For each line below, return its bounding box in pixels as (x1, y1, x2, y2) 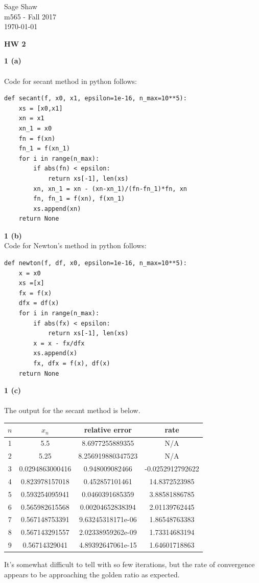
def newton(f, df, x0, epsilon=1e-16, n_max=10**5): (4, 260, 187, 267)
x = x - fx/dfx (33, 339, 85, 347)
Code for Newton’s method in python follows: (4, 240, 147, 251)
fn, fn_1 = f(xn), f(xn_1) (33, 195, 125, 203)
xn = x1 (18, 115, 44, 122)
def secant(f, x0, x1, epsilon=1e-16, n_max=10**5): (4, 95, 187, 102)
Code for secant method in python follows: (4, 75, 137, 86)
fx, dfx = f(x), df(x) (33, 360, 110, 367)
